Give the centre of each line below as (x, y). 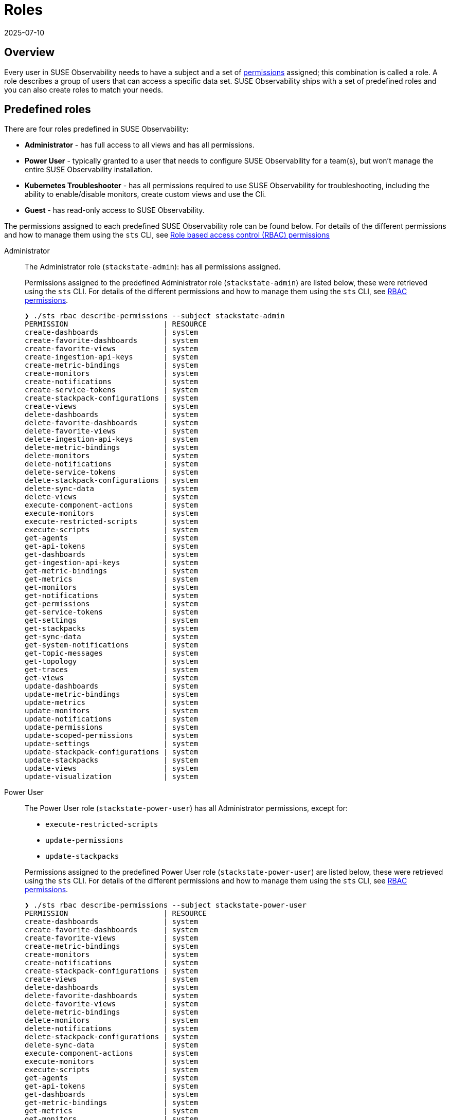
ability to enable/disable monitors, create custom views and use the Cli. (146, 194)
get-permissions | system (112, 604)
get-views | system (112, 678)
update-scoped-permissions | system (112, 736)
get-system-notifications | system (112, 645)
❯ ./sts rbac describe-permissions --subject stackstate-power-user (166, 905)
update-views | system (112, 769)
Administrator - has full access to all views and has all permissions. (140, 145)
